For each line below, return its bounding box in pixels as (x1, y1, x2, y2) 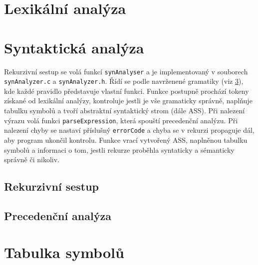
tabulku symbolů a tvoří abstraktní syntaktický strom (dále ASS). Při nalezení (4, 105, 245, 115)
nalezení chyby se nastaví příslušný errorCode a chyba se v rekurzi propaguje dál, (4, 125, 255, 135)
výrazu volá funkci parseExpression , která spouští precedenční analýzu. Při (4, 115, 238, 125)
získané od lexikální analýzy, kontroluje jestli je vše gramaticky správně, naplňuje (4, 95, 253, 106)
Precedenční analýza (4, 208, 111, 223)
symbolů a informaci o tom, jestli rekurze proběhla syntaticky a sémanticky (4, 144, 235, 155)
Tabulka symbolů (4, 242, 124, 263)
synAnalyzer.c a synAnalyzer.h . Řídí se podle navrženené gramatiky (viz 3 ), (4, 76, 244, 86)
